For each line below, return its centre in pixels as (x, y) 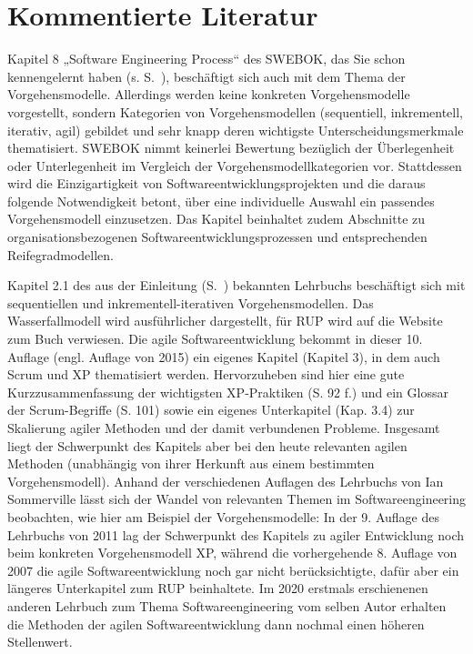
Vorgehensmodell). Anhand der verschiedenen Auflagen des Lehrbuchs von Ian (226, 481)
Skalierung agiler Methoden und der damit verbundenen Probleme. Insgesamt (224, 428)
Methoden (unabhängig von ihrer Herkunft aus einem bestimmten (191, 463)
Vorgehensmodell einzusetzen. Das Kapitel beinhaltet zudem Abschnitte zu (216, 219)
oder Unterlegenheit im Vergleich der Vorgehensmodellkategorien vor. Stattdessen (235, 165)
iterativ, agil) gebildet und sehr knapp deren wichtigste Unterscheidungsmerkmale (236, 130)
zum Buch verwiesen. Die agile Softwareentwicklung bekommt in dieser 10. (215, 339)
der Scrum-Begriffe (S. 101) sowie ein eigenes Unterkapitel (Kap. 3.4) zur (211, 410)
